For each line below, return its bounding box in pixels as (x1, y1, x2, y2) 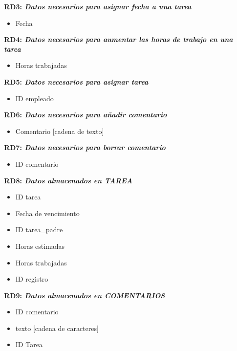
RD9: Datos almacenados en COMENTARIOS (4, 290, 165, 300)
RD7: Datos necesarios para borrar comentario (4, 142, 166, 153)
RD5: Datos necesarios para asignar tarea (4, 76, 149, 87)
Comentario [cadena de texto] (15, 126, 104, 136)
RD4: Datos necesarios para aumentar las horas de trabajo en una (4, 34, 233, 44)
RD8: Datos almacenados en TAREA (4, 175, 132, 185)
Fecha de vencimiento (15, 208, 80, 218)
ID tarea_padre (15, 224, 63, 235)
